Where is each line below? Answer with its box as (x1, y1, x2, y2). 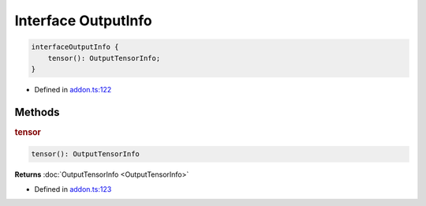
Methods (14, 105, 60, 118)
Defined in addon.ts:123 (34, 184, 112, 193)
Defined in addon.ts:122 (34, 84, 112, 94)
